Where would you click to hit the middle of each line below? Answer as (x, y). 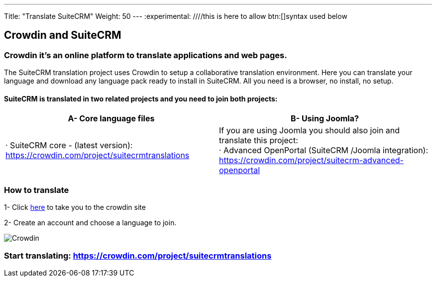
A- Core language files (111, 119)
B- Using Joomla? (325, 119)
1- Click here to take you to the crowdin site (75, 207)
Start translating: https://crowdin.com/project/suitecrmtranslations (138, 255)
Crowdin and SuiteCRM (63, 35)
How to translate (37, 190)
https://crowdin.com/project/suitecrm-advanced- (311, 160)
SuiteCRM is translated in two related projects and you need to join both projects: (141, 98)
